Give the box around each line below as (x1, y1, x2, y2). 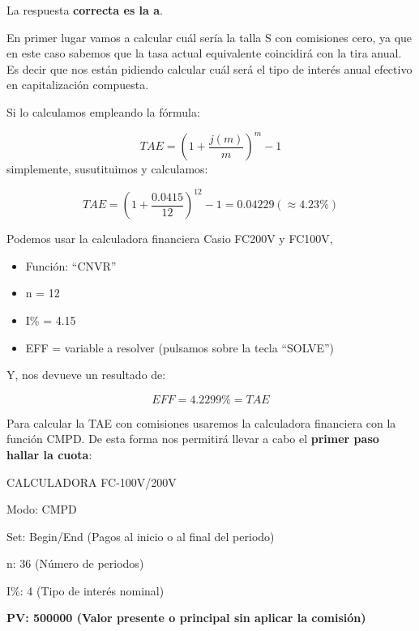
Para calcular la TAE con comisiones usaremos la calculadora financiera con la (6, 414, 396, 431)
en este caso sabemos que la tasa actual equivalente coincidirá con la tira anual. (6, 45, 402, 62)
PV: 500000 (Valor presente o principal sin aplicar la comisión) (6, 609, 366, 626)
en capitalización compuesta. (6, 76, 149, 93)
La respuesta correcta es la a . (6, 2, 163, 18)
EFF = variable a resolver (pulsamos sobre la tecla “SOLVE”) (25, 339, 334, 356)
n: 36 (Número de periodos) (6, 555, 144, 572)
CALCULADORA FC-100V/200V (6, 473, 177, 490)
